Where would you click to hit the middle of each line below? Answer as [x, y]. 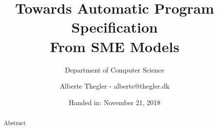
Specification [115, 27]
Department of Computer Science [115, 69]
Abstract [15, 123]
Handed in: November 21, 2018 [115, 102]
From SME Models [115, 46]
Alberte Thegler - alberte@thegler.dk [115, 86]
